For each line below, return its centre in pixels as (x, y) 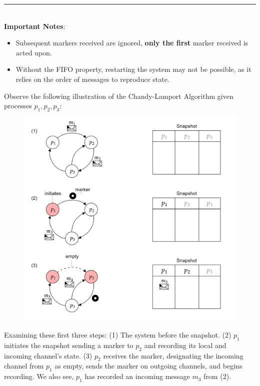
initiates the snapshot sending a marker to (69, 345)
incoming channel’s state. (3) (48, 355)
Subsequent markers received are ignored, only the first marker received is (132, 43)
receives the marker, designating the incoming (173, 355)
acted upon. (34, 52)
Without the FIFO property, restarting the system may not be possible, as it (133, 69)
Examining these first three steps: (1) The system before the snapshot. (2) (118, 334)
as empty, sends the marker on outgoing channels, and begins (148, 366)
